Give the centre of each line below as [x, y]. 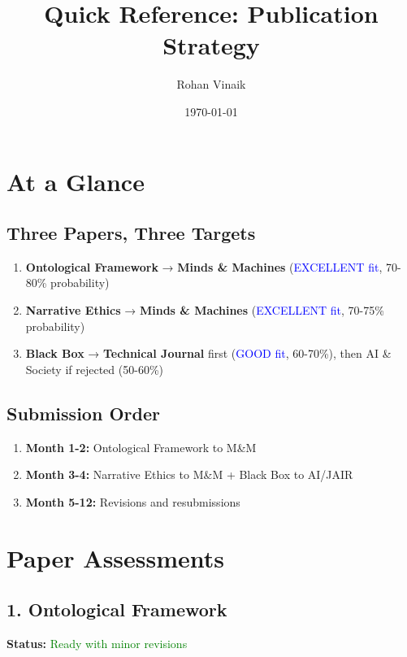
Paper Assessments [116, 557]
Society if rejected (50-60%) [94, 369]
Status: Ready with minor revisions [97, 644]
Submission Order [83, 413]
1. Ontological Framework [117, 609]
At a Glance [76, 181]
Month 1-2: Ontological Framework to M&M [141, 447]
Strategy [211, 45]
